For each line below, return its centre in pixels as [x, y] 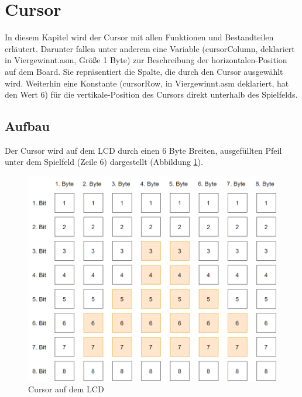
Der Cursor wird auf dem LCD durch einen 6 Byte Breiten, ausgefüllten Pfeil [143, 150]
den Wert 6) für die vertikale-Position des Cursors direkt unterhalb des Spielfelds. [151, 94]
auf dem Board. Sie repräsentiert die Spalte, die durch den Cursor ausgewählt [144, 71]
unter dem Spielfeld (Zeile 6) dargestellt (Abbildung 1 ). [104, 162]
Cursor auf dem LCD [66, 389]
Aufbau [27, 126]
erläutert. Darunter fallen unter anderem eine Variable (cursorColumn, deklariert [150, 48]
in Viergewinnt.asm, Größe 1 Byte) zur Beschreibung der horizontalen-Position [146, 60]
